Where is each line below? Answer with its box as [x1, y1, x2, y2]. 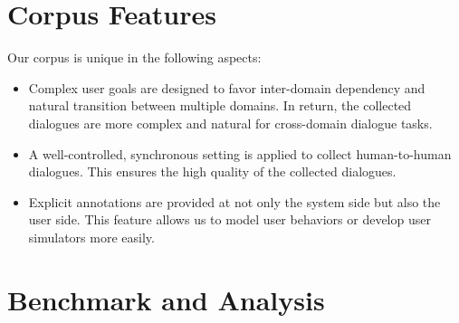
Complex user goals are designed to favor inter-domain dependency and [28, 78, 426, 97]
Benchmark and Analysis [7, 280, 325, 318]
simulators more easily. [28, 227, 155, 246]
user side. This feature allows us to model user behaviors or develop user [28, 210, 431, 229]
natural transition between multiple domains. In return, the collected [28, 96, 412, 115]
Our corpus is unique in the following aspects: [7, 48, 262, 67]
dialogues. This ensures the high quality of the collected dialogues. [28, 162, 397, 181]
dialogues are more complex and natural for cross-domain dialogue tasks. [28, 113, 433, 132]
